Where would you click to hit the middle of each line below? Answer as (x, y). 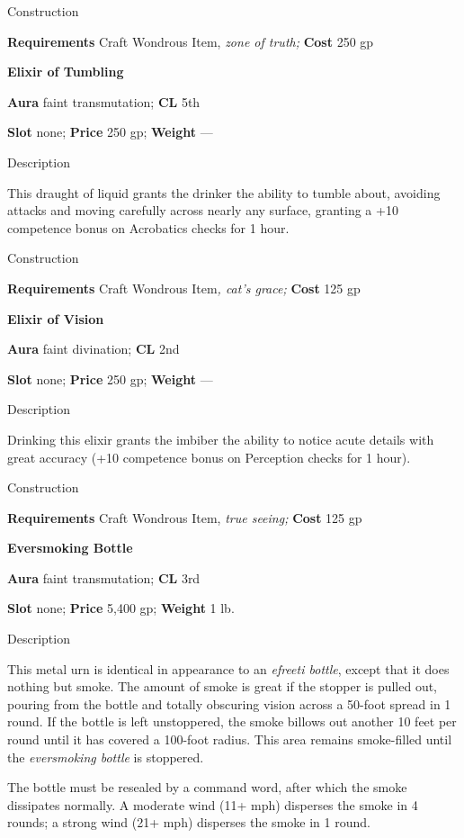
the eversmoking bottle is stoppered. (106, 757)
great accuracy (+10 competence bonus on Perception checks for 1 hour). (209, 457)
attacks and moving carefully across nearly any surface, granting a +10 (203, 210)
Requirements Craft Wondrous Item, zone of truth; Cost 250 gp (191, 41)
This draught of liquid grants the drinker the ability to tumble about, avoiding (224, 192)
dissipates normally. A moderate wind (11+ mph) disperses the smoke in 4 (213, 804)
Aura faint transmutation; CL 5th (104, 101)
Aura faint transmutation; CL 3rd (104, 577)
